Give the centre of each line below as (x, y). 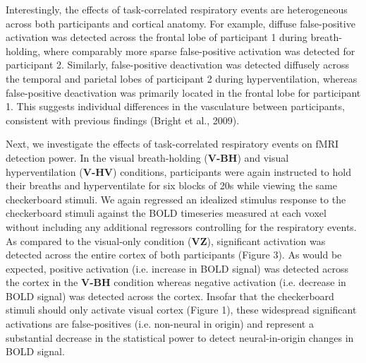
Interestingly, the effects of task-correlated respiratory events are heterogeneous (177, 9)
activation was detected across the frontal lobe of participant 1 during (157, 37)
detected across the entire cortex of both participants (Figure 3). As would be (174, 255)
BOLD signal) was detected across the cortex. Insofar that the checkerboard (170, 296)
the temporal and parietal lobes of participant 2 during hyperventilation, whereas (182, 78)
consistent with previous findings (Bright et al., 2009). (123, 120)
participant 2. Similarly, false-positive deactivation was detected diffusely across (178, 65)
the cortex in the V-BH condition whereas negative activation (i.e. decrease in (176, 282)
